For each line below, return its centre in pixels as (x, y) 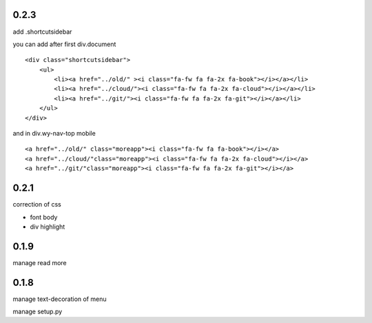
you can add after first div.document (64, 44)
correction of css (37, 205)
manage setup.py (38, 312)
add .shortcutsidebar (42, 32)
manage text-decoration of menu (60, 299)
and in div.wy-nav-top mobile (54, 134)
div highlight (48, 227)
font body (44, 217)
